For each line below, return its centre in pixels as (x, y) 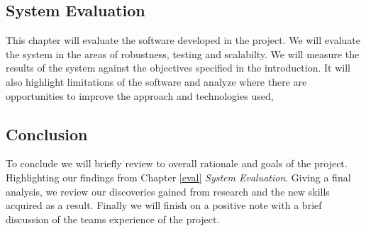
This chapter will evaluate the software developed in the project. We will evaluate (183, 40)
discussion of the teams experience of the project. (113, 219)
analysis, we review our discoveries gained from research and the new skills (168, 191)
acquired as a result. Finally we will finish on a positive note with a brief (164, 205)
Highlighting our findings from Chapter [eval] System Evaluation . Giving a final (178, 177)
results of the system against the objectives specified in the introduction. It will (178, 68)
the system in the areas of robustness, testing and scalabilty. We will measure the (183, 53)
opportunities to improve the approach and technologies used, (140, 95)
